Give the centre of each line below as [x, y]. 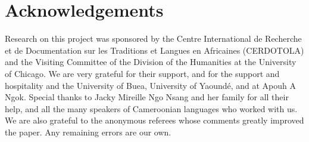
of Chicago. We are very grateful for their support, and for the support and [142, 73]
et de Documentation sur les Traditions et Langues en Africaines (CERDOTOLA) [154, 50]
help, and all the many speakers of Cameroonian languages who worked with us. [151, 108]
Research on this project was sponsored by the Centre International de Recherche [153, 38]
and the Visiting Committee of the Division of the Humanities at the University [151, 62]
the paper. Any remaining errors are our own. [88, 132]
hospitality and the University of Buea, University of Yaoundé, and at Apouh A [151, 85]
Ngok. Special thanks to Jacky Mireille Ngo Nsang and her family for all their [147, 97]
